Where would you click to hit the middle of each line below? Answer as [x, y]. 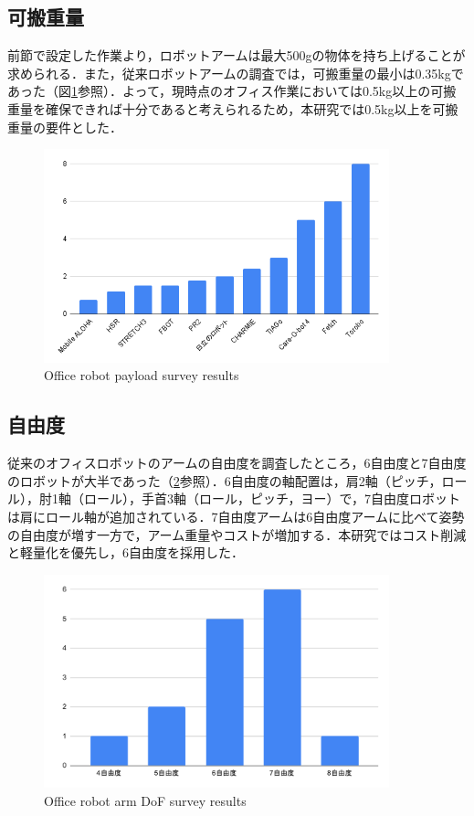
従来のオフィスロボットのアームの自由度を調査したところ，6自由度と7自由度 [237, 463]
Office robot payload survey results [142, 375]
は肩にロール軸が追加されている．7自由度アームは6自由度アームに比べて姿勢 [236, 517]
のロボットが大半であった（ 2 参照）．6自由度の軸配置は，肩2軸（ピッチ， [225, 480]
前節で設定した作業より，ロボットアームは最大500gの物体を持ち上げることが [237, 55]
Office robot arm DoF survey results [145, 801]
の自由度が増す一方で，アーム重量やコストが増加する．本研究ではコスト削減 [237, 534]
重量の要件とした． [65, 127]
